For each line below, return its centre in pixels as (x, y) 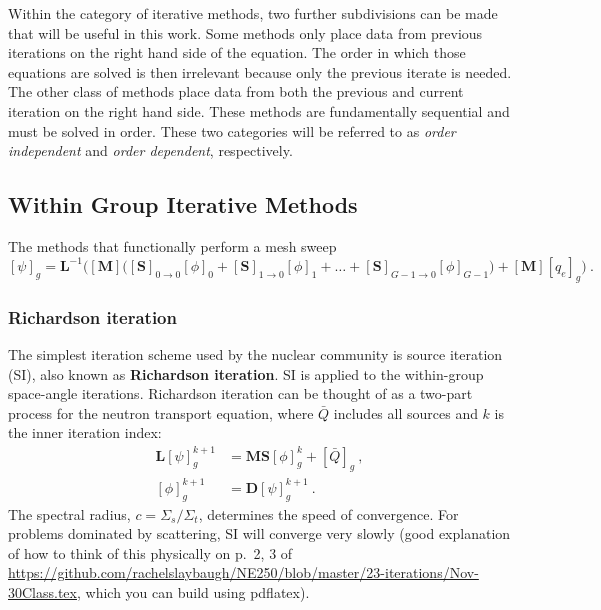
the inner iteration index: (85, 432)
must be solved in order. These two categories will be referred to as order (232, 130)
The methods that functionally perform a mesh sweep (172, 245)
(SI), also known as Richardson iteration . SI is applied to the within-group (246, 373)
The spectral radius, (69, 513)
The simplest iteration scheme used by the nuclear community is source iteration (255, 354)
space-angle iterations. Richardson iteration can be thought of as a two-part (240, 393)
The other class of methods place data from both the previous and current (236, 91)
